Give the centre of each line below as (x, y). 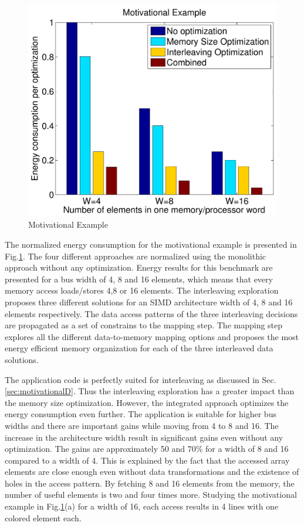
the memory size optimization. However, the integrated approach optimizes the (147, 402)
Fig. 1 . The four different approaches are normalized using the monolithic (136, 256)
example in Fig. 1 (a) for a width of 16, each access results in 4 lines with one (142, 506)
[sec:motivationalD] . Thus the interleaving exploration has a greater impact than (150, 391)
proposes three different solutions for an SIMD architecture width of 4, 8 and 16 (149, 302)
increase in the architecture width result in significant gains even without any (144, 437)
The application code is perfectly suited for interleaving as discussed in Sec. (141, 379)
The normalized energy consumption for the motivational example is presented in (151, 244)
